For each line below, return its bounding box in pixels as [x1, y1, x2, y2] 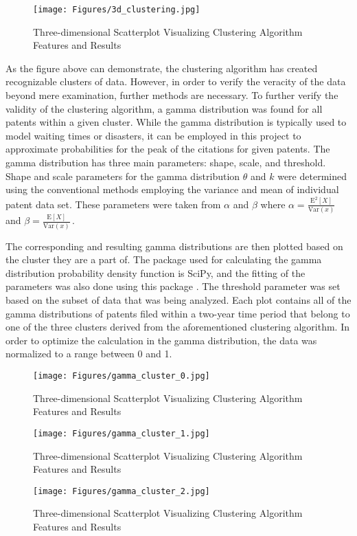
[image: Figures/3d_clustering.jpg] [33, 5, 200, 14]
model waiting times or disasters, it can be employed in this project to [5, 128, 301, 142]
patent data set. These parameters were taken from [5, 197, 221, 211]
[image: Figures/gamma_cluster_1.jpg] [33, 428, 210, 438]
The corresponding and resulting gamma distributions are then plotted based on [5, 238, 343, 253]
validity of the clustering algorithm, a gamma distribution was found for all [5, 101, 323, 115]
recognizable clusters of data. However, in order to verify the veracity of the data [5, 74, 346, 89]
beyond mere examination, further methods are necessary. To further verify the [5, 88, 338, 102]
